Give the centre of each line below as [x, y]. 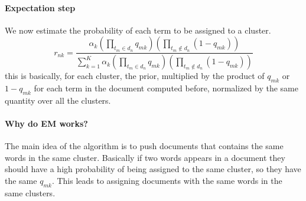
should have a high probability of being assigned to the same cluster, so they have [153, 169]
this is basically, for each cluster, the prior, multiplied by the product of [135, 76]
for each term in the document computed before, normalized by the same [166, 88]
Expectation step [40, 7]
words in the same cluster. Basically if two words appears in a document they [145, 157]
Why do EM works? [46, 123]
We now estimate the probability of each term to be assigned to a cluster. [138, 30]
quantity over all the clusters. [58, 100]
